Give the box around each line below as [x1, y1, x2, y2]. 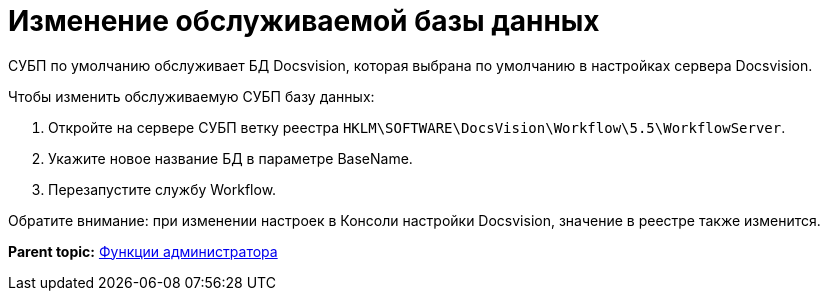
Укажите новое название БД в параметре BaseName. [48, 149, 413, 167]
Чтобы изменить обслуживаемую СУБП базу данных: [8, 87, 375, 105]
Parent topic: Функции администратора [8, 242, 278, 260]
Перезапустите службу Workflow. [48, 180, 277, 198]
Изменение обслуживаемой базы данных [8, 4, 600, 38]
